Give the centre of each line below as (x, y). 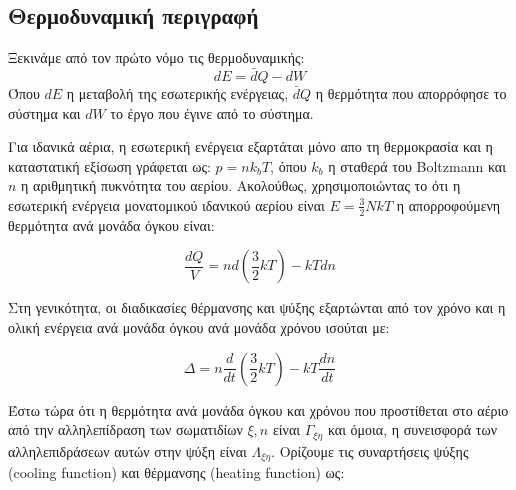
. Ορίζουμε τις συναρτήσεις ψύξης (370, 450)
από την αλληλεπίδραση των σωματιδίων (125, 429)
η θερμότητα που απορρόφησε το (411, 93)
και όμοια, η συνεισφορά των (412, 429)
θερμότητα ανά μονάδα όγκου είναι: (111, 224)
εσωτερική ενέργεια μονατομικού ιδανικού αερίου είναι (166, 204)
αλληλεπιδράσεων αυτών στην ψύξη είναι (127, 450)
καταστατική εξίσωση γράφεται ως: (109, 165)
